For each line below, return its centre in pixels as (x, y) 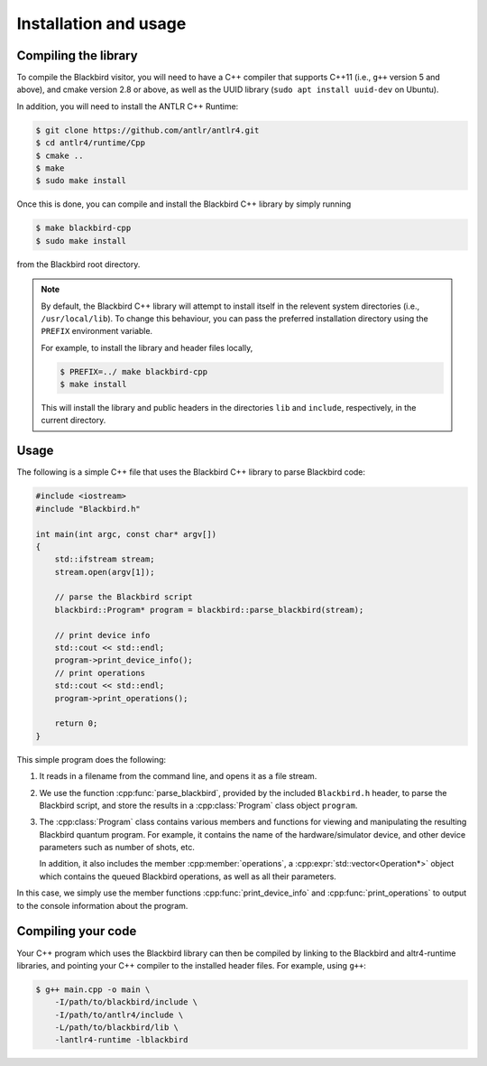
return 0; (76, 723)
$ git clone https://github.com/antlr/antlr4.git (147, 130)
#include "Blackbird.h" (88, 509)
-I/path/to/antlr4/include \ (119, 1015)
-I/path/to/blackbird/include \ (126, 1002)
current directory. (74, 421)
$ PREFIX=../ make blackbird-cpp (133, 371)
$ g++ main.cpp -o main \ (93, 989)
